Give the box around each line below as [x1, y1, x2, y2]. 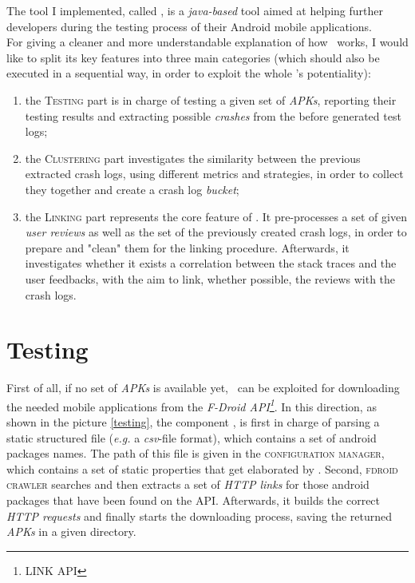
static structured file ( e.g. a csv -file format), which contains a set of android [6, 429, 377, 446]
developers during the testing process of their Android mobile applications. [6, 18, 372, 34]
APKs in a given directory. [6, 523, 136, 540]
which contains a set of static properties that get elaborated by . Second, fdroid [6, 460, 398, 477]
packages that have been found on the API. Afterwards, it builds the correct [6, 492, 381, 509]
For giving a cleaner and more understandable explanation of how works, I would [6, 34, 409, 50]
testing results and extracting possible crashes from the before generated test [25, 107, 401, 124]
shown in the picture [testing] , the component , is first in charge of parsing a [6, 414, 380, 430]
